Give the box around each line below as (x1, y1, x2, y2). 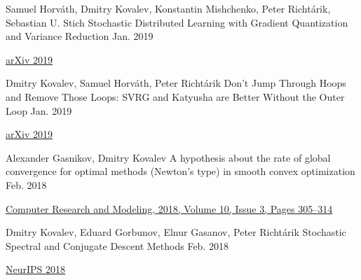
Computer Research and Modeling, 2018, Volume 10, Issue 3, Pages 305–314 (6, 201, 333, 216)
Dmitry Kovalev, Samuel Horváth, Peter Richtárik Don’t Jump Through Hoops (6, 76, 346, 90)
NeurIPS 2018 (6, 262, 66, 276)
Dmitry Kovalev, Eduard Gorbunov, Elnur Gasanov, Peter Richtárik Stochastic (6, 225, 346, 239)
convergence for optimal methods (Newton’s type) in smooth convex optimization (6, 164, 355, 178)
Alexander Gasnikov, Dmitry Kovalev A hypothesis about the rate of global (6, 150, 331, 164)
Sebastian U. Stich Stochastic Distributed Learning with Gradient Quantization (6, 15, 348, 29)
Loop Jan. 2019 (6, 103, 72, 118)
